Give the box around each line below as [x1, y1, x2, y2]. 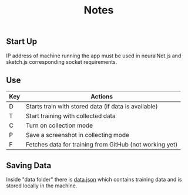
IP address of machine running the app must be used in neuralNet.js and [6, 52, 182, 59]
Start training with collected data [25, 112, 116, 120]
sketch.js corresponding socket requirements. [6, 58, 117, 65]
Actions [90, 93, 113, 101]
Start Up [6, 36, 37, 47]
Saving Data [6, 160, 52, 170]
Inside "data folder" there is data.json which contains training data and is [6, 176, 182, 183]
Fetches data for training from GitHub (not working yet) [25, 141, 178, 149]
